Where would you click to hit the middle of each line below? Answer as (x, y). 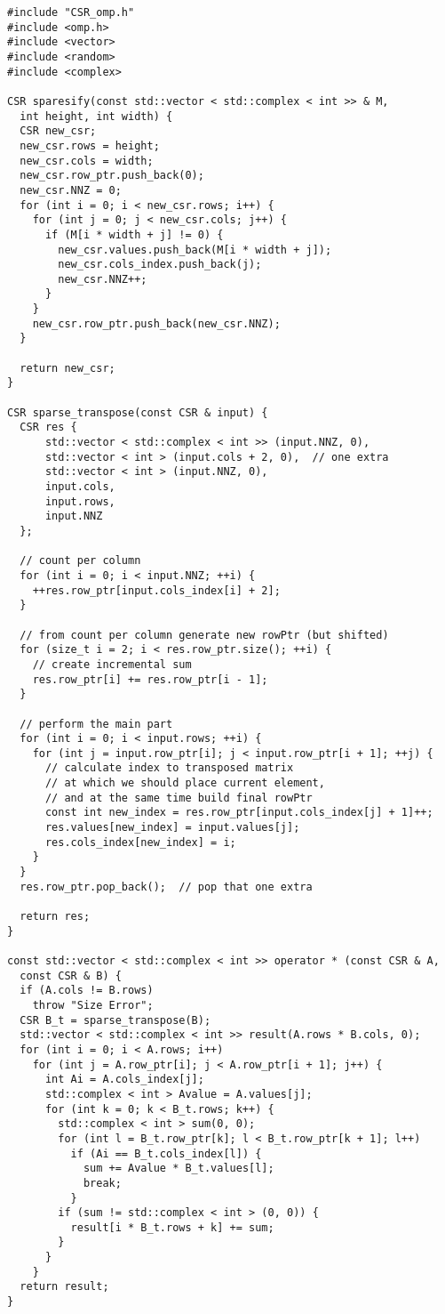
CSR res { (48, 427)
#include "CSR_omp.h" (71, 12)
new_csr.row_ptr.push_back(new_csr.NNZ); (156, 323)
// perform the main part (96, 724)
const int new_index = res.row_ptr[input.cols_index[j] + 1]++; (239, 813)
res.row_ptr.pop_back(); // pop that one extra (166, 887)
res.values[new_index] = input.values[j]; (172, 828)
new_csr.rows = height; (90, 145)
